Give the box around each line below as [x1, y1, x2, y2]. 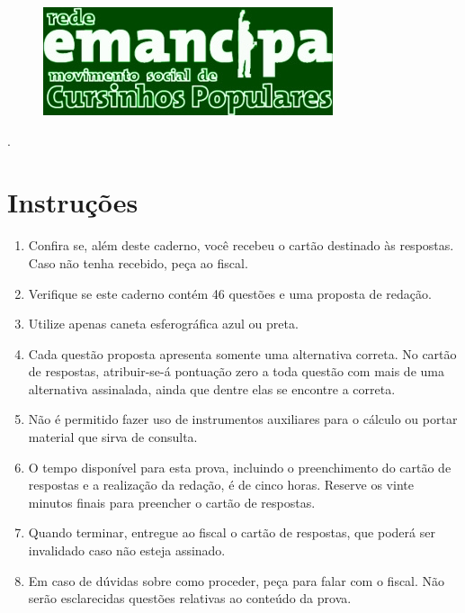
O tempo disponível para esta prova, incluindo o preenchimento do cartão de [28, 457, 452, 476]
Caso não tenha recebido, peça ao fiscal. [28, 253, 248, 272]
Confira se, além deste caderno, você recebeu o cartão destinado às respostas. [28, 236, 454, 255]
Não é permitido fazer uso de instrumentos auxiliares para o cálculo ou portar [28, 410, 458, 428]
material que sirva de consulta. [28, 428, 198, 446]
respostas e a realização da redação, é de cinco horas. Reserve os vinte [28, 475, 414, 494]
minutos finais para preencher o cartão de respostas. [28, 492, 316, 511]
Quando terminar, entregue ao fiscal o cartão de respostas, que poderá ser [28, 523, 435, 542]
